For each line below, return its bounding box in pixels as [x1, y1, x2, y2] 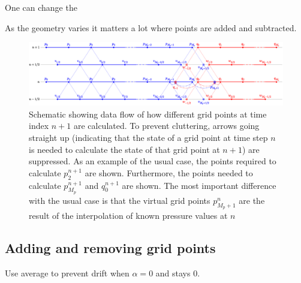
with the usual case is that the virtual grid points [29, 194, 210, 206]
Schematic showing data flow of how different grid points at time [29, 107, 267, 120]
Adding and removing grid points [5, 238, 216, 257]
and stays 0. [155, 266, 200, 279]
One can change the [5, 1, 77, 13]
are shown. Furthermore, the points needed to [85, 166, 253, 179]
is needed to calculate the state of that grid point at [29, 143, 220, 155]
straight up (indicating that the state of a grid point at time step [29, 131, 268, 143]
